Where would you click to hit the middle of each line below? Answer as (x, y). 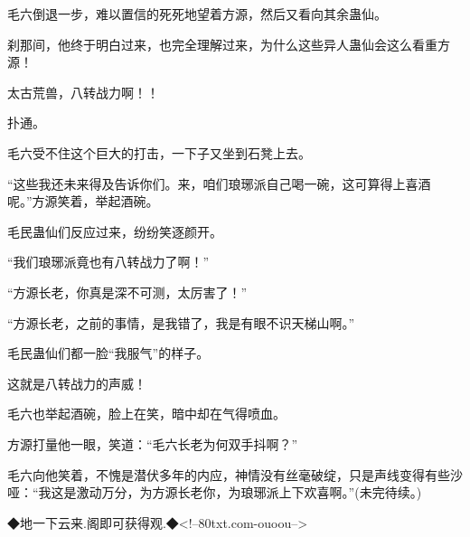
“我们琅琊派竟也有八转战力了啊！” (108, 262)
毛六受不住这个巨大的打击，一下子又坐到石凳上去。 (159, 152)
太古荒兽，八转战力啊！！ (83, 92)
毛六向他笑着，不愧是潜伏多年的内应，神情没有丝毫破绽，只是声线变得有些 (229, 474)
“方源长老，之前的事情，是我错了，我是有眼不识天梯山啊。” (181, 322)
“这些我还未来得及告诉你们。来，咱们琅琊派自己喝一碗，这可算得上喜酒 (219, 183)
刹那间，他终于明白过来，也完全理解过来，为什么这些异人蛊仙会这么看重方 (229, 44)
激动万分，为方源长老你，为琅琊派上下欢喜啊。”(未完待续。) (249, 492)
